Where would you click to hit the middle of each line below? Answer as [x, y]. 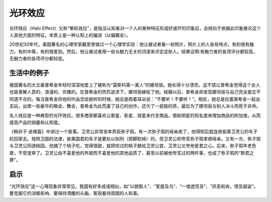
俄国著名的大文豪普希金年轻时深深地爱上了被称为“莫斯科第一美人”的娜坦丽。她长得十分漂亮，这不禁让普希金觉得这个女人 [135, 85]
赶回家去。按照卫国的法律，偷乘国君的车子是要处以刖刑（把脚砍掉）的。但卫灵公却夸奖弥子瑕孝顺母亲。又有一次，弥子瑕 [135, 139]
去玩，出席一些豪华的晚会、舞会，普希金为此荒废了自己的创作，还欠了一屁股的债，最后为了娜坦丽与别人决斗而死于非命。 [135, 106]
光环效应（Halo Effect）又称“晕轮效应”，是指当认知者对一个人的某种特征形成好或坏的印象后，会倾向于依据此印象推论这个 [135, 28]
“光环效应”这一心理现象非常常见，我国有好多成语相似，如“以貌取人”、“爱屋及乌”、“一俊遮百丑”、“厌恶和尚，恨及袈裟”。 [134, 186]
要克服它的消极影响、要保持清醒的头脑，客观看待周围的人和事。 [76, 193]
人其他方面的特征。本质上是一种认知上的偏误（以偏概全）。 [70, 35]
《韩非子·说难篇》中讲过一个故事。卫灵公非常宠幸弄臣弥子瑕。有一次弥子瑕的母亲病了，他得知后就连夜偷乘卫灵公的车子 [133, 131]
